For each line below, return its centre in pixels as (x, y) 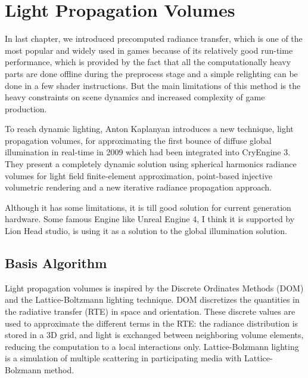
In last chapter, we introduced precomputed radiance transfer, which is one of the (154, 39)
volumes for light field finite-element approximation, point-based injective (139, 175)
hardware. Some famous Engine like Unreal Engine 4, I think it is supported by (150, 219)
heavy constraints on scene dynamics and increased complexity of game (135, 97)
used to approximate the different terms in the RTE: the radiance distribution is (152, 323)
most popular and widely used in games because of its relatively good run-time (149, 50)
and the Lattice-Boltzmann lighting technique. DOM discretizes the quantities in (152, 299)
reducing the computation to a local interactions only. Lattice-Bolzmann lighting (152, 346)
